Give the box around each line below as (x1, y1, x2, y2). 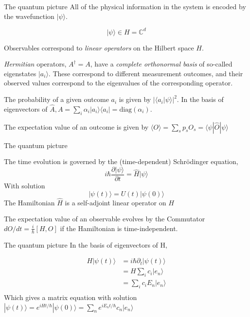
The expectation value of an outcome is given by (4, 121, 149, 132)
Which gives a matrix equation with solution (4, 292, 137, 302)
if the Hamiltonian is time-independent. (60, 223, 178, 233)
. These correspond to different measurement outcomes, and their (48, 68, 243, 78)
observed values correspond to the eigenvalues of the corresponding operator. (4, 78, 233, 88)
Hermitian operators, (4, 59, 67, 69)
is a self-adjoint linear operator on (65, 197, 166, 207)
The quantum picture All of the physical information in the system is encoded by (4, 1, 246, 11)
